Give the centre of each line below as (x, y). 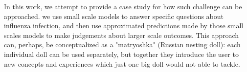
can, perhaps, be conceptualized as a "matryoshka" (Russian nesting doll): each (122, 45)
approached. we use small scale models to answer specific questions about (114, 16)
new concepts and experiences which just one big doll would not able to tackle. (122, 63)
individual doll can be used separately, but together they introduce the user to (121, 54)
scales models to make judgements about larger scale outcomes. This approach (122, 35)
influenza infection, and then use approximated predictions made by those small (124, 26)
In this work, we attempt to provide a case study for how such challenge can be (123, 6)
